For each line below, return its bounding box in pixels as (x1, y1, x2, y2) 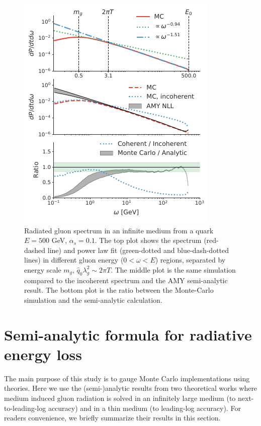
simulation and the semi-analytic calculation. (24, 294, 162, 305)
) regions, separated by (155, 254, 226, 265)
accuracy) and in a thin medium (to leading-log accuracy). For (48, 402, 241, 413)
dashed (24, 244, 46, 255)
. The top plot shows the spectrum (95, 235, 202, 245)
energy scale (24, 264, 61, 275)
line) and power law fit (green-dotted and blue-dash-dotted (47, 244, 229, 255)
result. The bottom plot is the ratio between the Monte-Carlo (24, 285, 214, 295)
